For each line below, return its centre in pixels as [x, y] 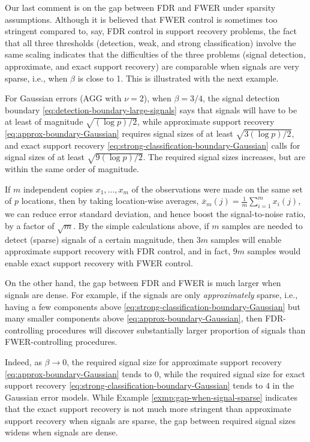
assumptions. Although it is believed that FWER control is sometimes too [141, 19]
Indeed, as [23, 361]
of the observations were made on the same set [217, 189]
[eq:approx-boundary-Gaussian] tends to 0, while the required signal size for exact [155, 373]
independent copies [58, 189]
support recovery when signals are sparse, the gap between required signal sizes [151, 420]
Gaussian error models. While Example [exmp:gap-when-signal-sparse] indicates [151, 397]
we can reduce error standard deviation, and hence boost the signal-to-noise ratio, [155, 214]
